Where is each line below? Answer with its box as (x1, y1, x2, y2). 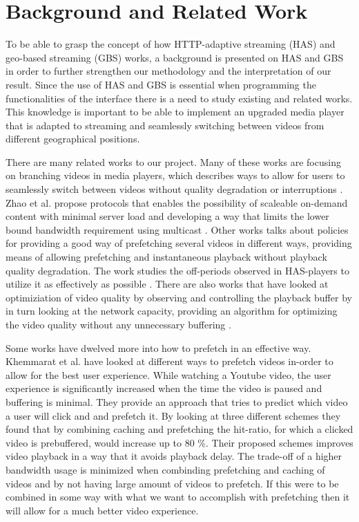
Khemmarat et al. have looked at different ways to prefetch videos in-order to (6, 354, 333, 369)
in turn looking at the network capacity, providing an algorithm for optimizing (6, 304, 338, 318)
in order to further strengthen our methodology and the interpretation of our (6, 64, 331, 78)
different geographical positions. (6, 131, 140, 146)
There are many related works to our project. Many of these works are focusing (6, 154, 341, 169)
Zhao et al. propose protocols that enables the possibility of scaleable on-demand (6, 195, 348, 209)
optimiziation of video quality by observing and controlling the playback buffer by (6, 290, 352, 304)
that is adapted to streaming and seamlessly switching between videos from (6, 118, 324, 132)
